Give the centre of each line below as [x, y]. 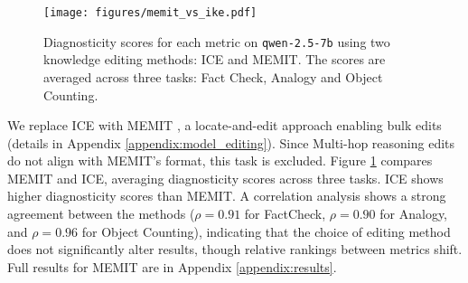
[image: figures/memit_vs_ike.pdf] [150, 13]
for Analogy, [414, 214]
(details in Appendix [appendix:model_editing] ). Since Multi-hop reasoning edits [231, 142]
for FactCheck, [285, 214]
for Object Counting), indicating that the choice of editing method [266, 231]
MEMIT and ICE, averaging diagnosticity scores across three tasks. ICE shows [225, 178]
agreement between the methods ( [101, 214]
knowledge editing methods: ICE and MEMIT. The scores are [215, 59]
